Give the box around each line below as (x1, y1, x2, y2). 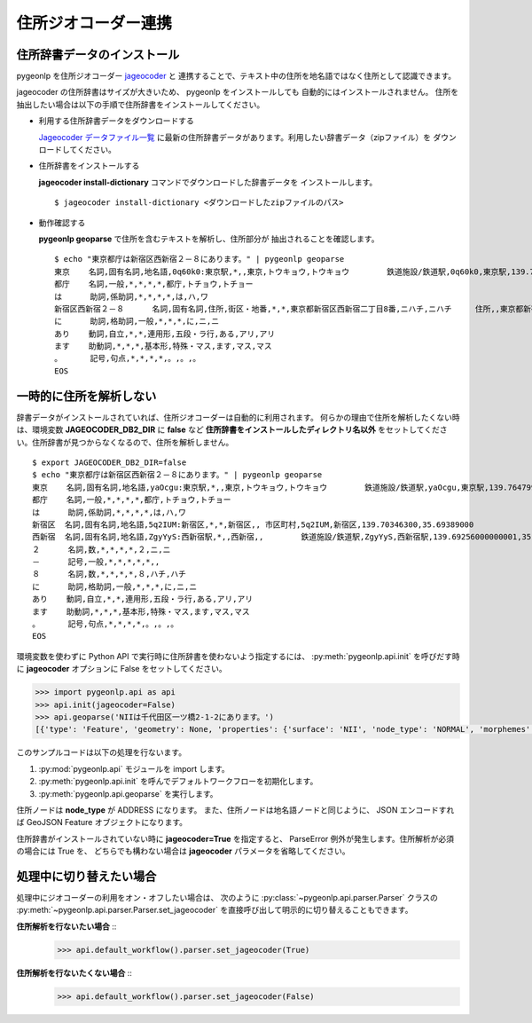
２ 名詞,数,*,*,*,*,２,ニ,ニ (32, 544, 171, 555)
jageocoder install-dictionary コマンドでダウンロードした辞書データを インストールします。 (38, 177, 378, 187)
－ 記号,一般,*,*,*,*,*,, (32, 557, 160, 567)
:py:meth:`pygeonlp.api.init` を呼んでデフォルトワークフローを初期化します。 (38, 776, 318, 787)
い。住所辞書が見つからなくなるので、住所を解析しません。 (16, 437, 234, 447)
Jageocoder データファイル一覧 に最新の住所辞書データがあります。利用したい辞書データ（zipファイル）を (38, 131, 432, 142)
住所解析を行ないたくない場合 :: (16, 967, 133, 978)
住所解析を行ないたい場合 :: (16, 921, 117, 932)
